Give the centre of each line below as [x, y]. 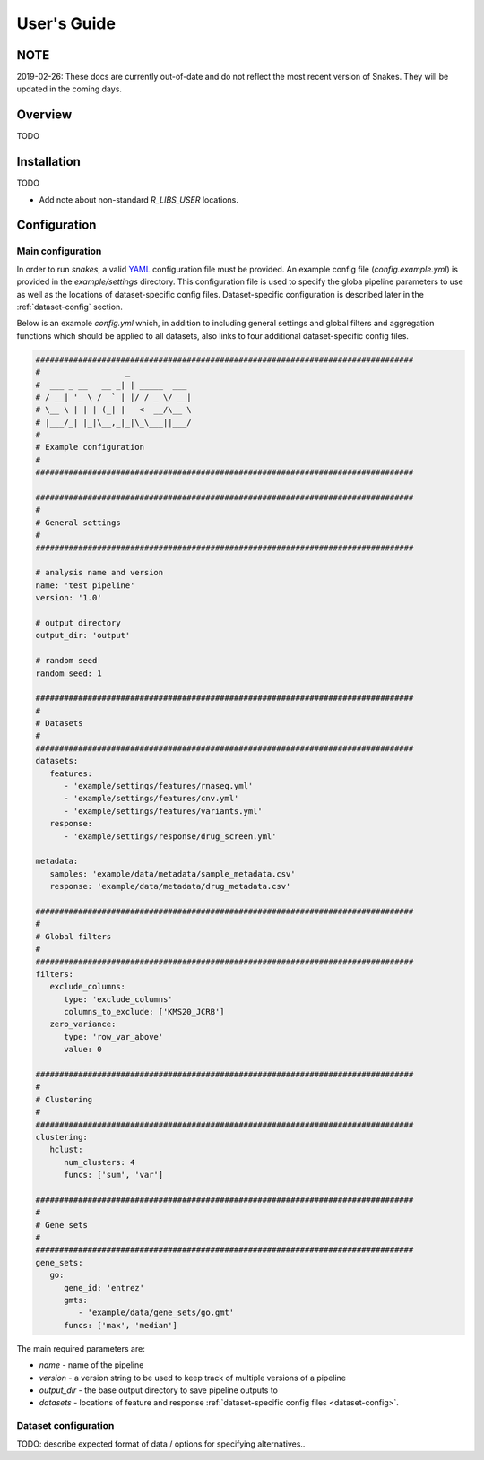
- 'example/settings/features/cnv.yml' [151, 799]
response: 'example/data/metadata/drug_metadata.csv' [170, 886]
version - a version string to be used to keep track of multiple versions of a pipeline [193, 1378]
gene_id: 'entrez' [104, 1287]
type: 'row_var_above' [114, 1037]
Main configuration [59, 251]
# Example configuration [90, 447]
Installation [48, 162]
